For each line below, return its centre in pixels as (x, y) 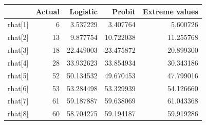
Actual (48, 11)
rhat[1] (18, 24)
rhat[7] (18, 101)
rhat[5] (18, 75)
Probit (124, 11)
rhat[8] (18, 113)
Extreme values (170, 11)
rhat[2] (18, 37)
